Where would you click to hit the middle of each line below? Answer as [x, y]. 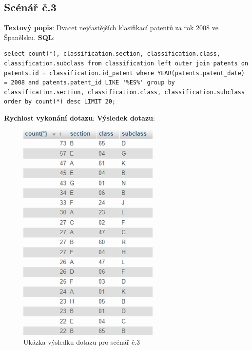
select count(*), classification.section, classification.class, [112, 54]
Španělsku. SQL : [29, 37]
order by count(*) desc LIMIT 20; [60, 102]
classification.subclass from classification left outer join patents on [126, 63]
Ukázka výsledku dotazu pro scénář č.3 [82, 342]
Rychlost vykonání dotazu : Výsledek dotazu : [79, 117]
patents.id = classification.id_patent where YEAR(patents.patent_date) [124, 73]
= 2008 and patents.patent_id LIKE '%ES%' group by [89, 83]
